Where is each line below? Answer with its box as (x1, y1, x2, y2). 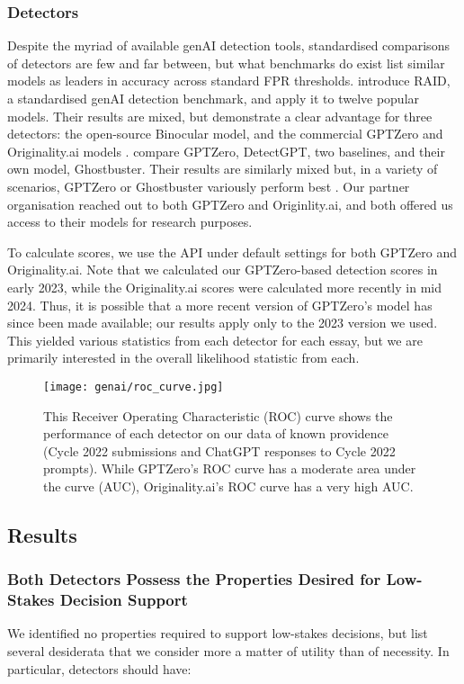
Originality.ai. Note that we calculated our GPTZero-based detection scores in (7, 260, 438, 279)
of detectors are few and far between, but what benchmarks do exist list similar (7, 53, 445, 72)
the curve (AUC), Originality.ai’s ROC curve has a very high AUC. (43, 476, 414, 495)
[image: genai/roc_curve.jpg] (43, 380, 224, 393)
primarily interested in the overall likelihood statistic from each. (7, 348, 360, 367)
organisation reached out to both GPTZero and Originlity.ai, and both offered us (7, 194, 453, 213)
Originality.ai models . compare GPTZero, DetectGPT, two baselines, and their (7, 141, 445, 160)
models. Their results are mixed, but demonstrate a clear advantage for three (7, 106, 433, 125)
